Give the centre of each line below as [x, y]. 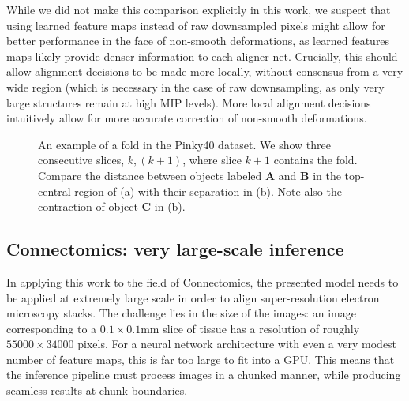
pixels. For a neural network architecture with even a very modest [237, 344]
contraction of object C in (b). [112, 206]
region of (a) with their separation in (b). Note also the [208, 191]
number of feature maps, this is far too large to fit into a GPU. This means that [201, 359]
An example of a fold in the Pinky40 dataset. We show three [184, 144]
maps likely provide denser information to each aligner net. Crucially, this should [202, 56]
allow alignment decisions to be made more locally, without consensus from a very [205, 71]
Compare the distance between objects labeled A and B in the [189, 175]
